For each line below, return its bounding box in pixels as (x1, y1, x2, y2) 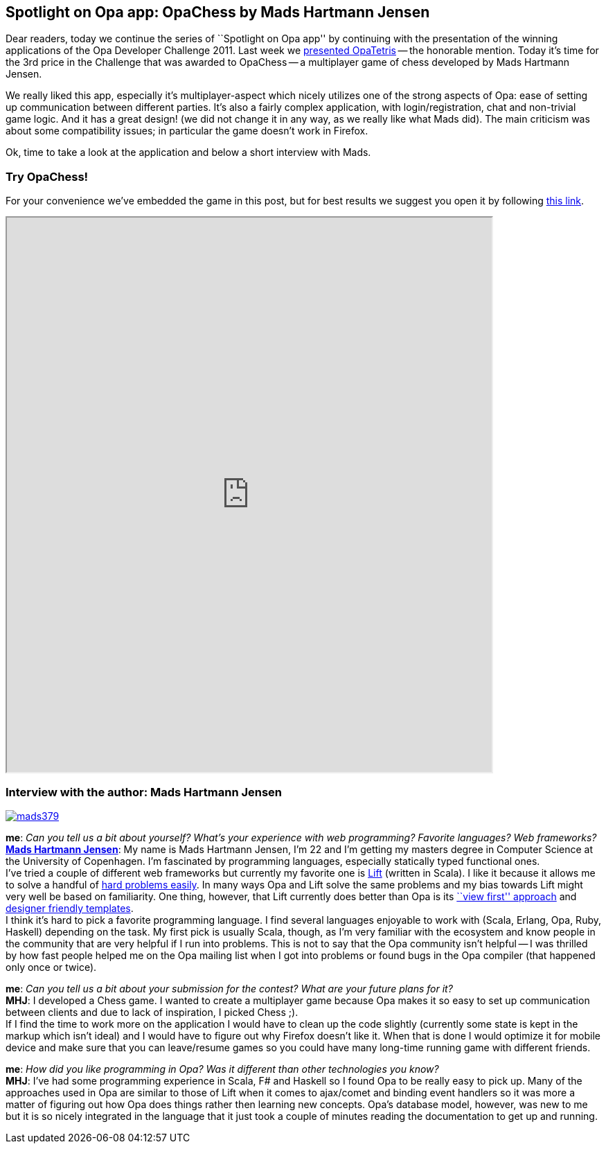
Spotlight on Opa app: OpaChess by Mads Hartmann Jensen (6, 3, 430, 21)
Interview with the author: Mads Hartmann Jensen (6, 784, 283, 799)
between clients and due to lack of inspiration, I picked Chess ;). (6, 1006, 298, 1018)
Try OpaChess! (6, 169, 89, 184)
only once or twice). (6, 961, 97, 973)
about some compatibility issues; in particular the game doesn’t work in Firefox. (6, 125, 368, 137)
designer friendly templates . (6, 902, 134, 914)
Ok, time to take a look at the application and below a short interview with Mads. (6, 146, 371, 159)
